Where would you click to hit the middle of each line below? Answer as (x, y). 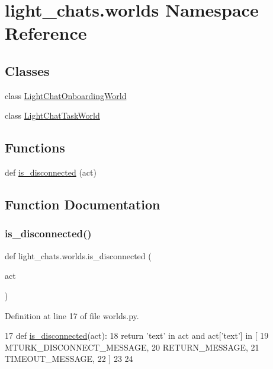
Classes (27, 70)
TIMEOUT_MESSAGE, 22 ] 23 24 (69, 359)
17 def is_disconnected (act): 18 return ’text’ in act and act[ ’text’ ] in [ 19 (137, 335)
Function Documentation (83, 204)
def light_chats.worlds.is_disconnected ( (78, 255)
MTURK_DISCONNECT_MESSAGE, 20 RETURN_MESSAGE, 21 (132, 347)
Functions (35, 147)
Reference (46, 33)
